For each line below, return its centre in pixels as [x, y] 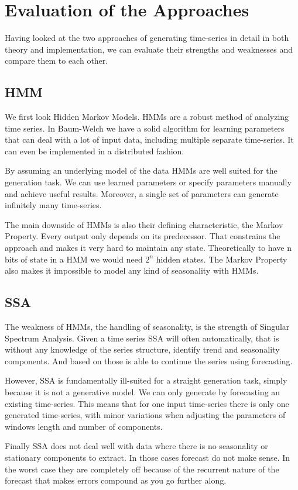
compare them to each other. [56, 61]
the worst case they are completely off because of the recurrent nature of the [142, 469]
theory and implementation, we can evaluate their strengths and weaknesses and [149, 49]
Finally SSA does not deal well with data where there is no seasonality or [136, 446]
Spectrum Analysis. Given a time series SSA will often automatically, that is [142, 338]
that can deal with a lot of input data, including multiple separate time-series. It [149, 139]
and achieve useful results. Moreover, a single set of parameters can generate [142, 193]
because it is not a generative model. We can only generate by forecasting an [143, 392]
